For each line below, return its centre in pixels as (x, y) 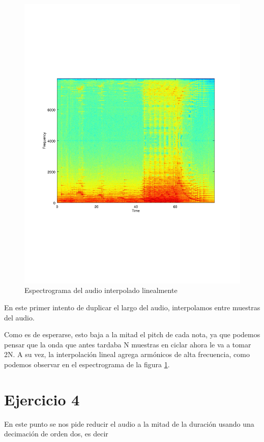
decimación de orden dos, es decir (56, 434)
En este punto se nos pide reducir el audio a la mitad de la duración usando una (129, 423)
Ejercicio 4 (42, 399)
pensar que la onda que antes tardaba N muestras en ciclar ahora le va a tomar (128, 344)
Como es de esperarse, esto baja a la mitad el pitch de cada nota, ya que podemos (132, 334)
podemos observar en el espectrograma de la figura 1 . (87, 364)
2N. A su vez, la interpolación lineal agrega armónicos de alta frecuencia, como (127, 354)
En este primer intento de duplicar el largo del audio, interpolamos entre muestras (132, 307)
